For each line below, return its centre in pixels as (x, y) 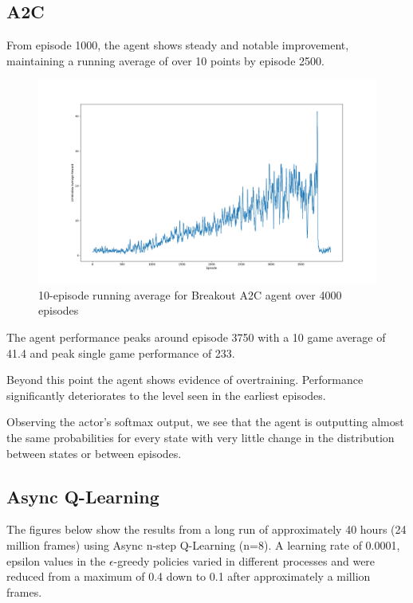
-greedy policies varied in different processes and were (244, 560)
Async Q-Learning (83, 496)
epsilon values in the (56, 560)
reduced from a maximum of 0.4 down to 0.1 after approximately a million (189, 576)
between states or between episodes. (94, 453)
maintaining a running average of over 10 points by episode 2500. (165, 60)
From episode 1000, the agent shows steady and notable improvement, (178, 45)
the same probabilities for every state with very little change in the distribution (201, 438)
